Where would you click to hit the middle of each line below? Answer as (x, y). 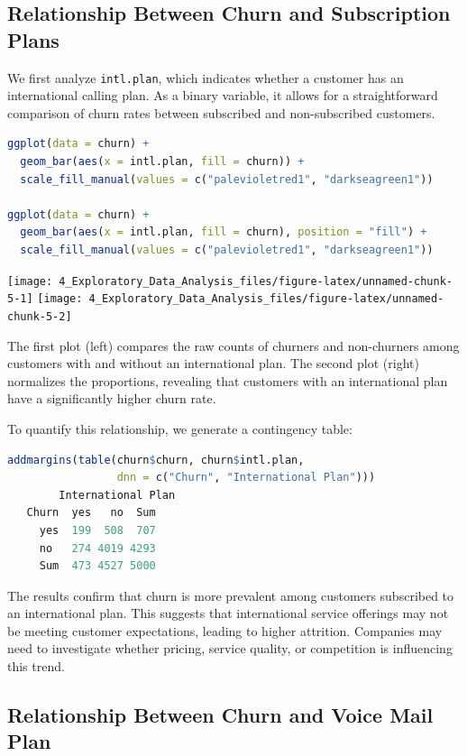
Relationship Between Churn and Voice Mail (220, 715)
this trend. (36, 666)
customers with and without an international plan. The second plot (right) (213, 363)
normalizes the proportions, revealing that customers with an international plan (228, 380)
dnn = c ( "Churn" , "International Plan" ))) (246, 478)
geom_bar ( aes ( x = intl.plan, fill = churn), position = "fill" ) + (224, 232)
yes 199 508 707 (97, 530)
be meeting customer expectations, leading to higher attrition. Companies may (225, 630)
